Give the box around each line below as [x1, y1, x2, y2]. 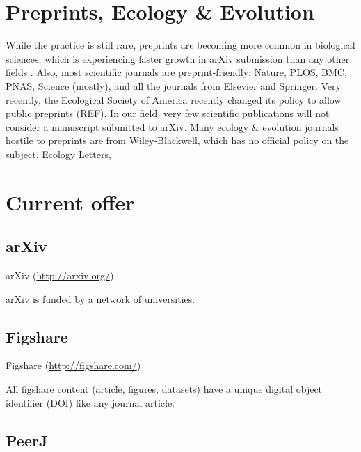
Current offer [6, 187, 135, 216]
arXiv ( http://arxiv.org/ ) [6, 268, 114, 283]
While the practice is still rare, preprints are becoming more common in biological [6, 38, 355, 52]
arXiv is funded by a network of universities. [6, 291, 195, 306]
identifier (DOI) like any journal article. [6, 395, 175, 410]
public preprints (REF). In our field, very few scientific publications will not [6, 106, 330, 120]
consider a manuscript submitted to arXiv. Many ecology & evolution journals [6, 119, 339, 134]
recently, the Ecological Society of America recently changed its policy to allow [6, 92, 342, 107]
